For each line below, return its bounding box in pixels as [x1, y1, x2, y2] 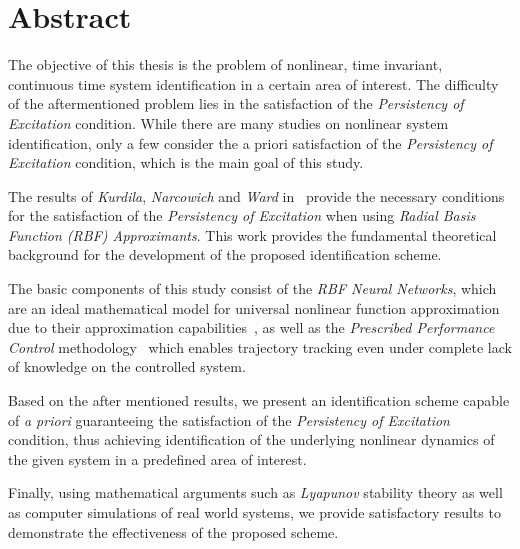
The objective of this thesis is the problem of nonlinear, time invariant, [8, 54, 443, 75]
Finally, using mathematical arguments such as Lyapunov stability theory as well [8, 482, 503, 503]
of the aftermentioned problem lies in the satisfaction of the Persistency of [8, 93, 464, 114]
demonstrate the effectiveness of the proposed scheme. [8, 521, 339, 542]
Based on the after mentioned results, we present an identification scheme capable [8, 390, 510, 411]
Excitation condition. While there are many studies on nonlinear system [8, 112, 449, 133]
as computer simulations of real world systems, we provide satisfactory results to [8, 502, 501, 522]
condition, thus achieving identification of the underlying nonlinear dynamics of [8, 429, 495, 450]
